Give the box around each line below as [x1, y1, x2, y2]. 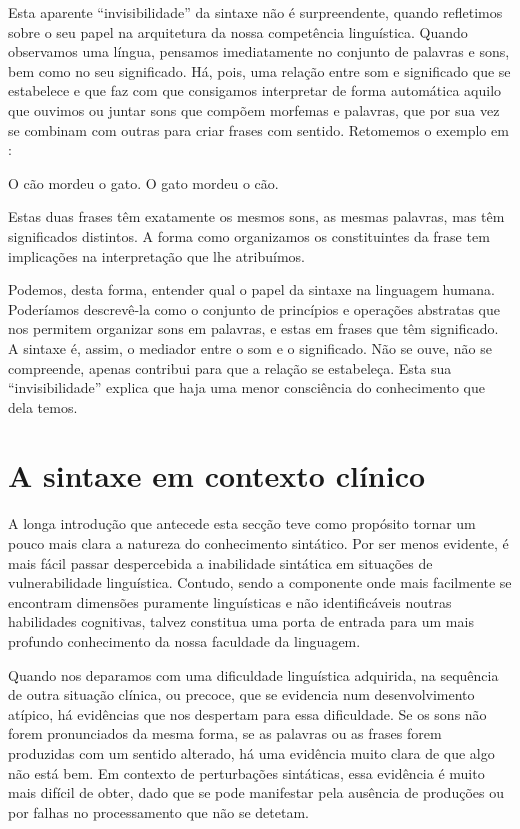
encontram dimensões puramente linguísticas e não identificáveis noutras [8, 591, 452, 612]
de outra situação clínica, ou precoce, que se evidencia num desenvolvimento [8, 684, 475, 705]
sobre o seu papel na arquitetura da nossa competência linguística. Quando [8, 21, 468, 42]
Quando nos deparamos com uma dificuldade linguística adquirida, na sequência [8, 664, 499, 685]
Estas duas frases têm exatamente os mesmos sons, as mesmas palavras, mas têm [8, 206, 505, 227]
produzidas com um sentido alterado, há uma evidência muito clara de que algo [8, 742, 495, 763]
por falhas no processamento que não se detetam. [8, 801, 309, 822]
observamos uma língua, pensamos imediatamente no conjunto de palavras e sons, [8, 41, 510, 62]
